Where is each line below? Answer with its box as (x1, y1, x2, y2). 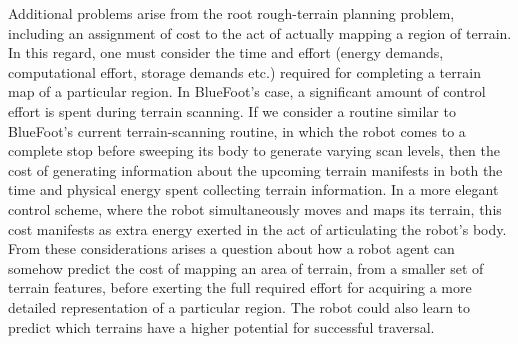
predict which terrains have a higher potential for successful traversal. (8, 316, 435, 337)
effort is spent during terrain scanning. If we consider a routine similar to (8, 100, 456, 121)
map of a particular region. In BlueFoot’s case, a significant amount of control (8, 81, 486, 102)
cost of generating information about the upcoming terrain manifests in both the (8, 159, 503, 180)
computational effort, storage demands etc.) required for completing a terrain (8, 61, 481, 82)
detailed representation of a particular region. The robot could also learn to (8, 296, 471, 317)
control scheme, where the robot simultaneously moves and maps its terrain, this (8, 198, 502, 219)
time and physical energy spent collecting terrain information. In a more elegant (8, 179, 499, 200)
